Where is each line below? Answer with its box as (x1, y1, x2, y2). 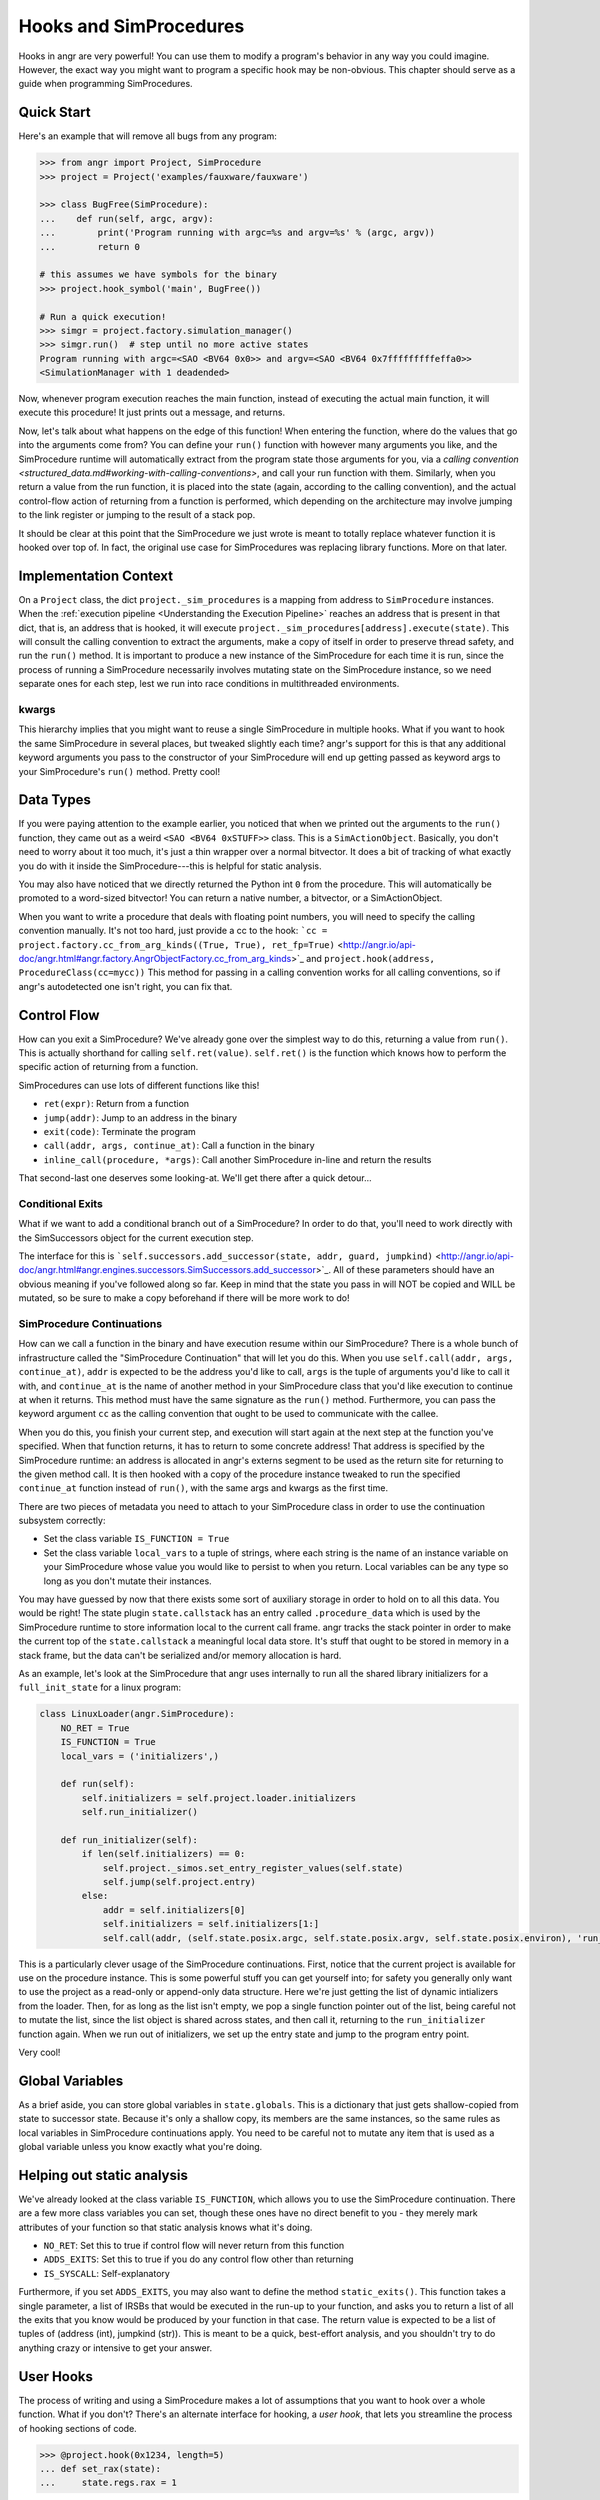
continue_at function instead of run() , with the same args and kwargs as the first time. (18, 1482, 389, 1494)
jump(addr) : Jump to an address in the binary (43, 1111, 238, 1124)
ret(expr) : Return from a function (43, 1098, 190, 1110)
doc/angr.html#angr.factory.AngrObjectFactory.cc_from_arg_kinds (18, 952, 292, 964)
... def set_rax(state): (39, 2463, 162, 2474)
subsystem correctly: (18, 1515, 106, 1527)
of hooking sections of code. (18, 2422, 137, 2434)
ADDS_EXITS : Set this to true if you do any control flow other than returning (43, 2253, 354, 2265)
